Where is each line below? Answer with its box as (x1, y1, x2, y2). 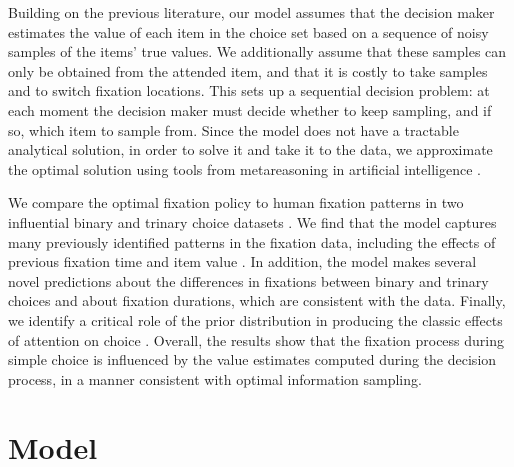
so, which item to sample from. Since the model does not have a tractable (8, 119, 459, 140)
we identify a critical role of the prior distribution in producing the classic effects (8, 309, 503, 330)
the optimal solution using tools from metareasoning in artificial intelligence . (8, 158, 481, 179)
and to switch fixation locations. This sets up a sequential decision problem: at (8, 80, 490, 101)
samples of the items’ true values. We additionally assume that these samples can (8, 41, 507, 62)
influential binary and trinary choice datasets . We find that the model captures (8, 211, 497, 232)
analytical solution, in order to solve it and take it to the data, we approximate (8, 139, 493, 160)
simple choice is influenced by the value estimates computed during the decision (8, 349, 497, 370)
